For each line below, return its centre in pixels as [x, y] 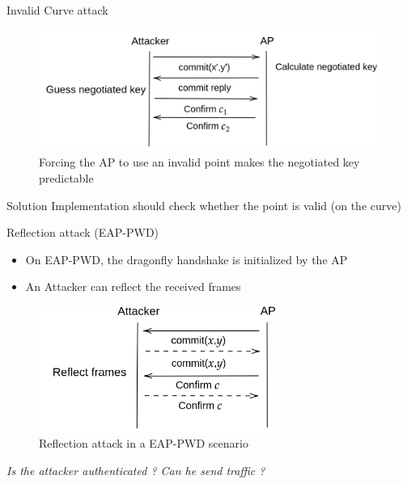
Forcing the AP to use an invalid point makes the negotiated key [199, 162]
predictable [66, 178]
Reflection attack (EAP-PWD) [83, 232]
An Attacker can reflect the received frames [133, 286]
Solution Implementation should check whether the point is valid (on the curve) [204, 205]
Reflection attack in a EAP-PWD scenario [144, 443]
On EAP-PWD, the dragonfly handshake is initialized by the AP [187, 259]
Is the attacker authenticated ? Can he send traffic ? [136, 470]
